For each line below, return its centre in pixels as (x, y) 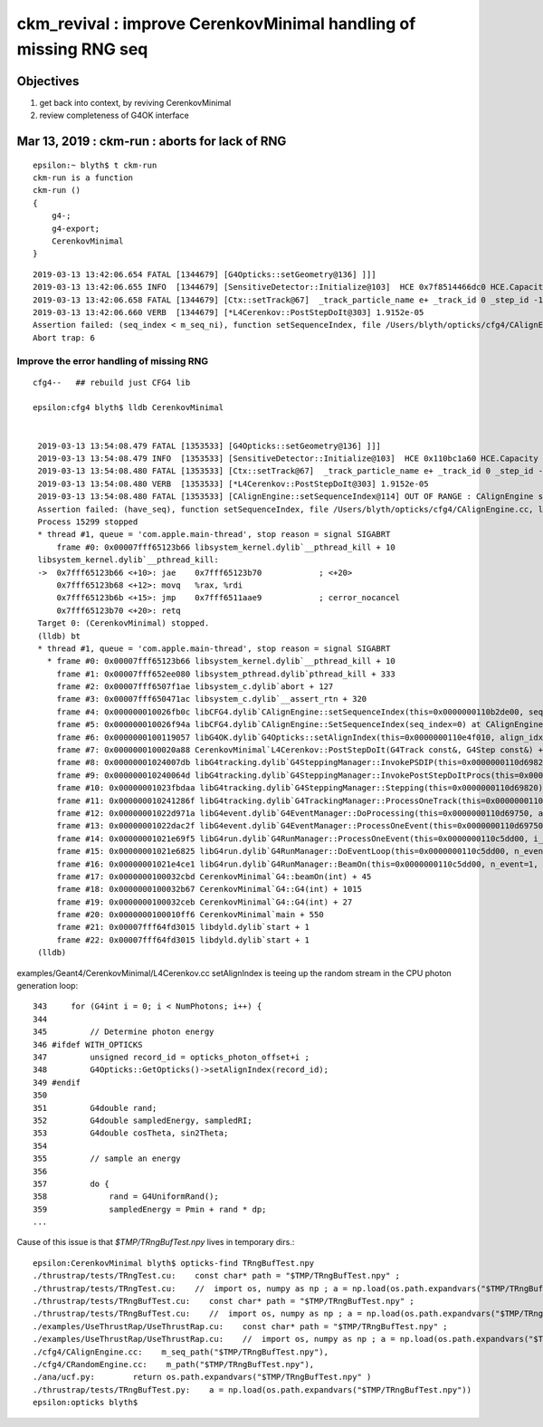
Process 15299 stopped (88, 522)
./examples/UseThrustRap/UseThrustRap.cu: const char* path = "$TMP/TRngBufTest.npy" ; (240, 1326)
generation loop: (48, 986)
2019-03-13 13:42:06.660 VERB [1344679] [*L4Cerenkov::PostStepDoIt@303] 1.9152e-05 (229, 312)
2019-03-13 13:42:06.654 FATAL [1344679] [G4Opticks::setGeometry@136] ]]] (205, 274)
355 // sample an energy (107, 1159)
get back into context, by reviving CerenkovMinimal (135, 102)
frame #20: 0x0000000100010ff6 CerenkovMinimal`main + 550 (191, 915)
